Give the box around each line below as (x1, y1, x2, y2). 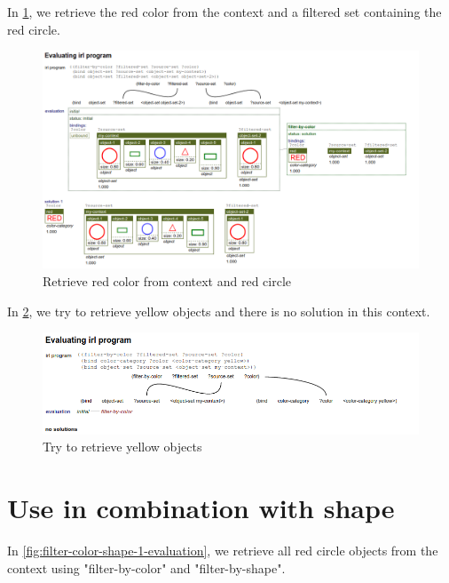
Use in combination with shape (7, 490, 395, 526)
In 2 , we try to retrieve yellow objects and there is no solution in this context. (7, 301, 430, 320)
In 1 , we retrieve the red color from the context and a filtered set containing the (7, 3, 442, 20)
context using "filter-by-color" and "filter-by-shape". (7, 558, 286, 577)
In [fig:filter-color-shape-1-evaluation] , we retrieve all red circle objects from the (7, 541, 438, 560)
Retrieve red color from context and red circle (43, 271, 292, 290)
